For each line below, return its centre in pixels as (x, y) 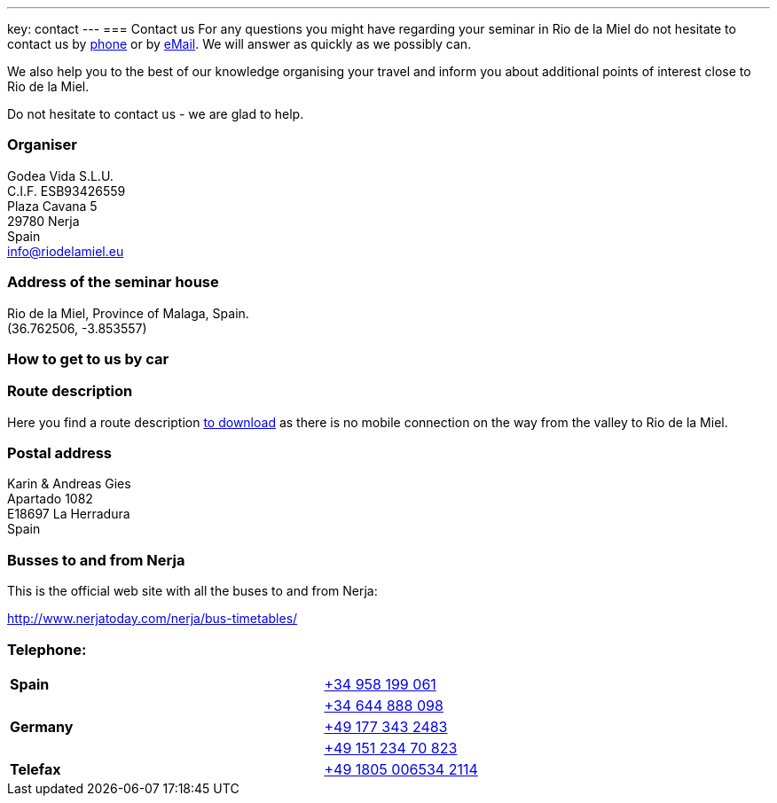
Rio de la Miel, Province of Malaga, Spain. (128, 313)
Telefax (35, 769)
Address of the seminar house (113, 282)
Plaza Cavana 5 (52, 206)
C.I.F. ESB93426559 (67, 191)
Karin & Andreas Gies (69, 484)
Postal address (59, 453)
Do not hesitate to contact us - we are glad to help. (156, 114)
